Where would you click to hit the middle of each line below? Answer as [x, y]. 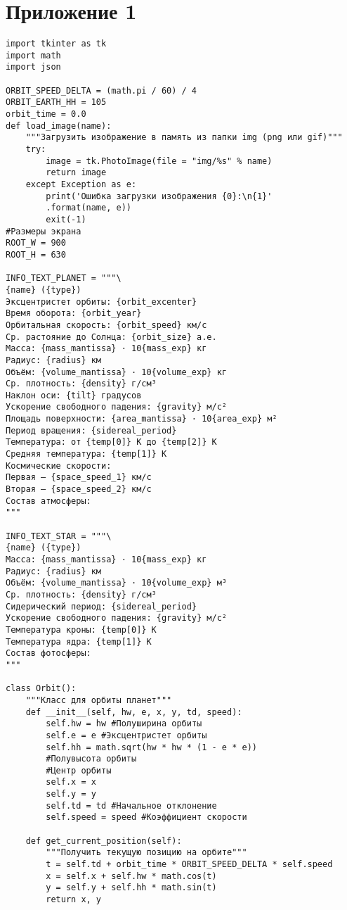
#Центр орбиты [79, 770]
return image [76, 173]
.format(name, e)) [89, 208]
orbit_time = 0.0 [46, 114]
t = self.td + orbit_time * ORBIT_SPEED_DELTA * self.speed [189, 865]
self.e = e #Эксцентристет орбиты [126, 735]
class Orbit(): [41, 689]
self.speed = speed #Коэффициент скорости [146, 817]
